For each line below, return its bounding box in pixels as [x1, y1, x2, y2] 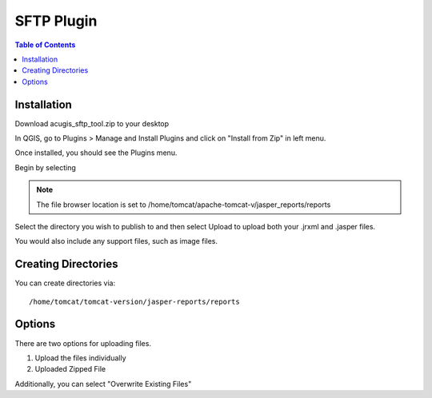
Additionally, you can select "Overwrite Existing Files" [14, 379, 192, 388]
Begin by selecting [14, 162, 76, 172]
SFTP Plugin [14, 12, 98, 30]
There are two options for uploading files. [14, 338, 152, 348]
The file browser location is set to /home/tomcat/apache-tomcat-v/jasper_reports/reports [36, 200, 331, 209]
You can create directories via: [14, 278, 116, 288]
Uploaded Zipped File [34, 364, 106, 374]
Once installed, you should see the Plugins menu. [14, 148, 178, 157]
